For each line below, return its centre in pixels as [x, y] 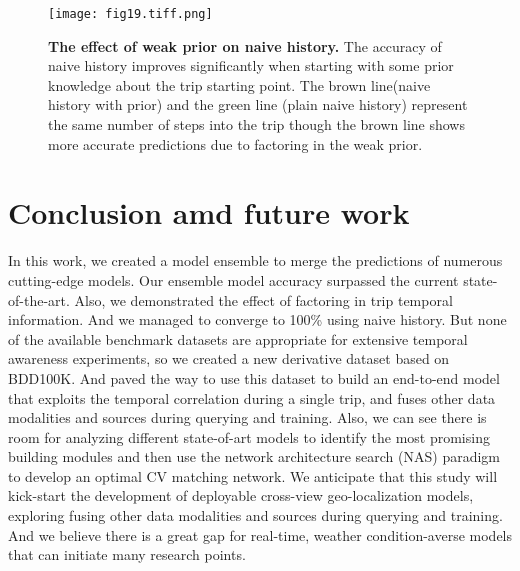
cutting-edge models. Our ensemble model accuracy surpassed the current [233, 279]
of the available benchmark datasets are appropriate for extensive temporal [238, 338]
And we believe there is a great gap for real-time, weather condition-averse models [260, 534]
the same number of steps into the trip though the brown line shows [256, 124]
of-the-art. [39, 299]
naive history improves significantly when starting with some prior [251, 65]
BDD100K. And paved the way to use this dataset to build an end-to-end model [254, 377]
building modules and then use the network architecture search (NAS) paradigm [254, 456]
